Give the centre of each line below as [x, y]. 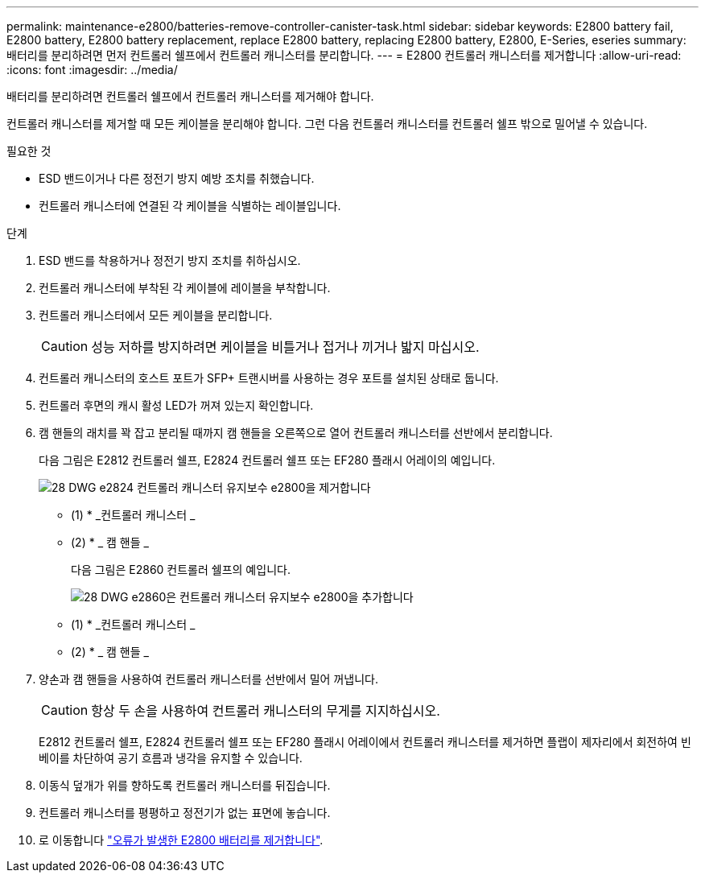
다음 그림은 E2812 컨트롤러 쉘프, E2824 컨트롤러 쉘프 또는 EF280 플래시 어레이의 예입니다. [267, 460]
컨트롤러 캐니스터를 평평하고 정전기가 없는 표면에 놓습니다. [185, 813]
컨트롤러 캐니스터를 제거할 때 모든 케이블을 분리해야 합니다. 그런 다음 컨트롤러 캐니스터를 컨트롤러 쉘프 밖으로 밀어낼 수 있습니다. [327, 124]
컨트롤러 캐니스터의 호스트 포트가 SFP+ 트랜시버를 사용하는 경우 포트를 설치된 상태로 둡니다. [269, 378]
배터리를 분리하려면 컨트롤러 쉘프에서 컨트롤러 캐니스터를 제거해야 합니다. [190, 96]
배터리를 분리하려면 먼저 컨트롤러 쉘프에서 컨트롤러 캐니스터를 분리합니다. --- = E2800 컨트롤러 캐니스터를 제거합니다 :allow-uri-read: [344, 55]
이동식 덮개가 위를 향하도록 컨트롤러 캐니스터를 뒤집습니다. [185, 785]
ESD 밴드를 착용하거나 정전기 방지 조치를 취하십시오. [170, 260]
